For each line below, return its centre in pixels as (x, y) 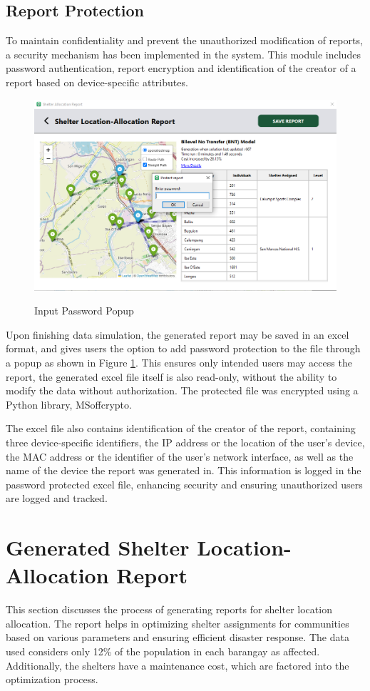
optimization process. (52, 679)
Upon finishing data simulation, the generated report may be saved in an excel (178, 334)
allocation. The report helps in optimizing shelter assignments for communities (178, 623)
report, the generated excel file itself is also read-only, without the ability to (171, 376)
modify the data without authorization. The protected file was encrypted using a (182, 390)
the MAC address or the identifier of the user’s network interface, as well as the (180, 456)
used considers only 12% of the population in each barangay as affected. (163, 651)
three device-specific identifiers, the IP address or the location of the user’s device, (185, 442)
